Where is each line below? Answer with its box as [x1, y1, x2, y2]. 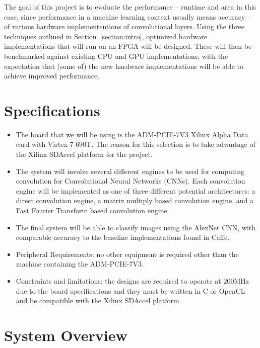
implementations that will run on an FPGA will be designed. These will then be [4, 41, 252, 51]
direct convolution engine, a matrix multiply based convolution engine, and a [16, 195, 253, 206]
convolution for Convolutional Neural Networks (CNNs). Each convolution [16, 176, 245, 186]
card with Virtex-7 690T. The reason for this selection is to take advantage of [16, 139, 255, 149]
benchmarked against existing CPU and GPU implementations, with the [4, 50, 228, 61]
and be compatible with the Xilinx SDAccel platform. [16, 295, 181, 306]
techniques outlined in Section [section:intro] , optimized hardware [4, 31, 208, 41]
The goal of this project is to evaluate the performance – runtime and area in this [4, 2, 256, 12]
